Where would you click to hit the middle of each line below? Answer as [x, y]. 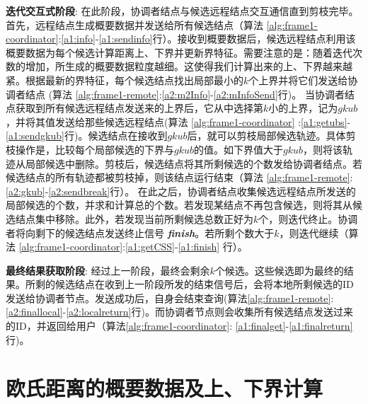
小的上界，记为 [303, 108]
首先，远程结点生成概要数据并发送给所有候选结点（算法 [134, 24]
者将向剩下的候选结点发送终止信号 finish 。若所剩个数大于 [140, 232]
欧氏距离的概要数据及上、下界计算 [165, 388]
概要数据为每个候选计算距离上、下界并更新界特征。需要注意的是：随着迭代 [179, 52]
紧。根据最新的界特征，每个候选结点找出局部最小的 [125, 80]
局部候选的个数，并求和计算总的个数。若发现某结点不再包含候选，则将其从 [179, 205]
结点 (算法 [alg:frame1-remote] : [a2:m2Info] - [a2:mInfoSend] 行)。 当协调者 [185, 94]
